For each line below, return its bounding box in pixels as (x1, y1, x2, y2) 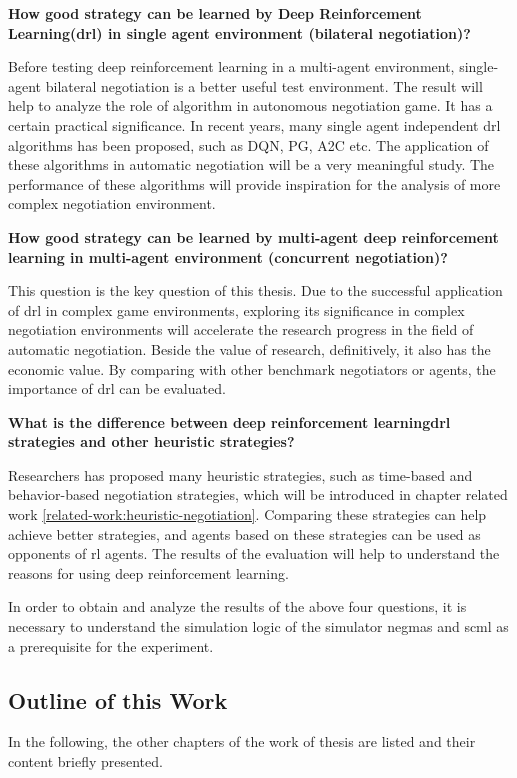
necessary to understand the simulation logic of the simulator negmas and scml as (8, 616, 509, 637)
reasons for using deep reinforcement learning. (8, 562, 289, 583)
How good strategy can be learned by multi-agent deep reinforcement (8, 226, 499, 247)
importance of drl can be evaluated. (8, 378, 226, 399)
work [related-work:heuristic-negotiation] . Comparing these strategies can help (8, 504, 487, 525)
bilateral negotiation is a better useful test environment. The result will (45, 75, 483, 96)
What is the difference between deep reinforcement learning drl (8, 411, 451, 432)
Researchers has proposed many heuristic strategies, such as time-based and (8, 464, 473, 485)
